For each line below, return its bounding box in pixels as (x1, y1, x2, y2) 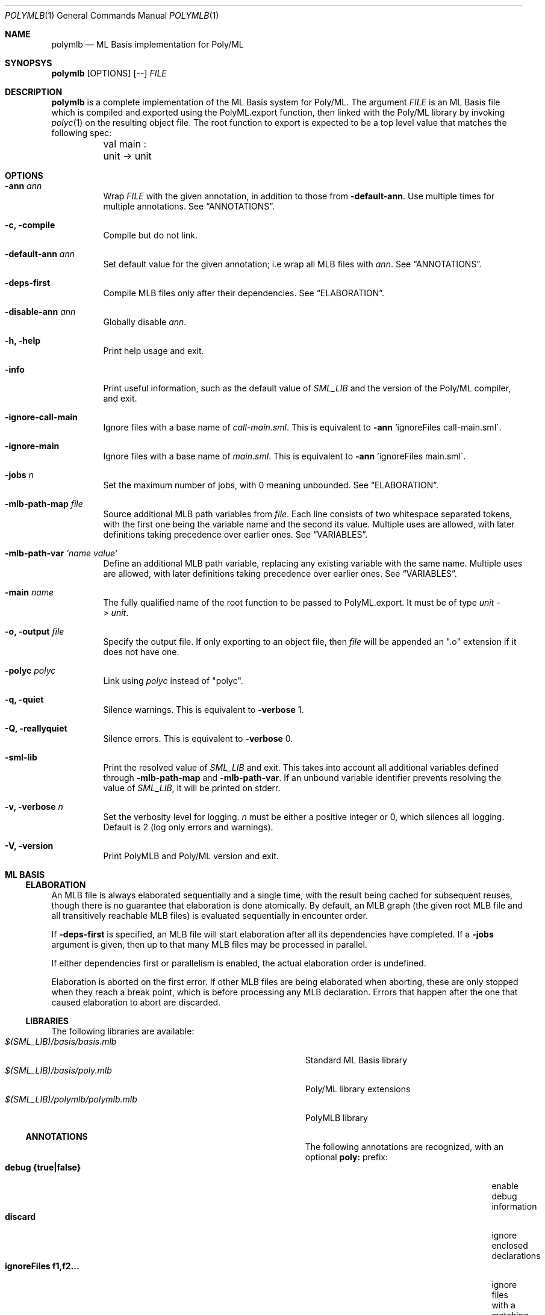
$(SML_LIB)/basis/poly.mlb (5, 1065, 112, 1075)
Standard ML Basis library (305, 1055, 408, 1065)
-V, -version (5, 841, 54, 851)
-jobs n (5, 470, 34, 480)
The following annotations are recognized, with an (305, 1142, 504, 1152)
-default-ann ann (5, 249, 75, 259)
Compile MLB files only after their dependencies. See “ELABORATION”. (103, 288, 385, 298)
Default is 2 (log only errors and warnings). (103, 822, 273, 832)
